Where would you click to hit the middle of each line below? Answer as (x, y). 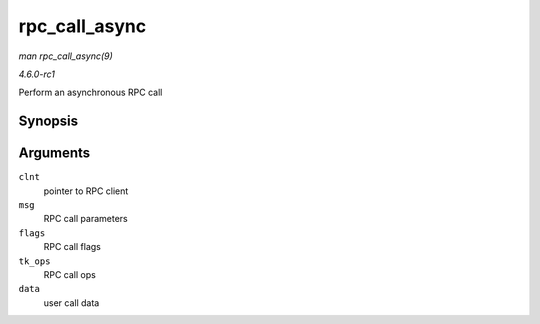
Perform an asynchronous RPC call (90, 92)
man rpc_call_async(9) (66, 56)
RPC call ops (70, 274)
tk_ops (34, 261)
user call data (71, 302)
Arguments (54, 153)
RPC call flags (72, 247)
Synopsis (48, 121)
